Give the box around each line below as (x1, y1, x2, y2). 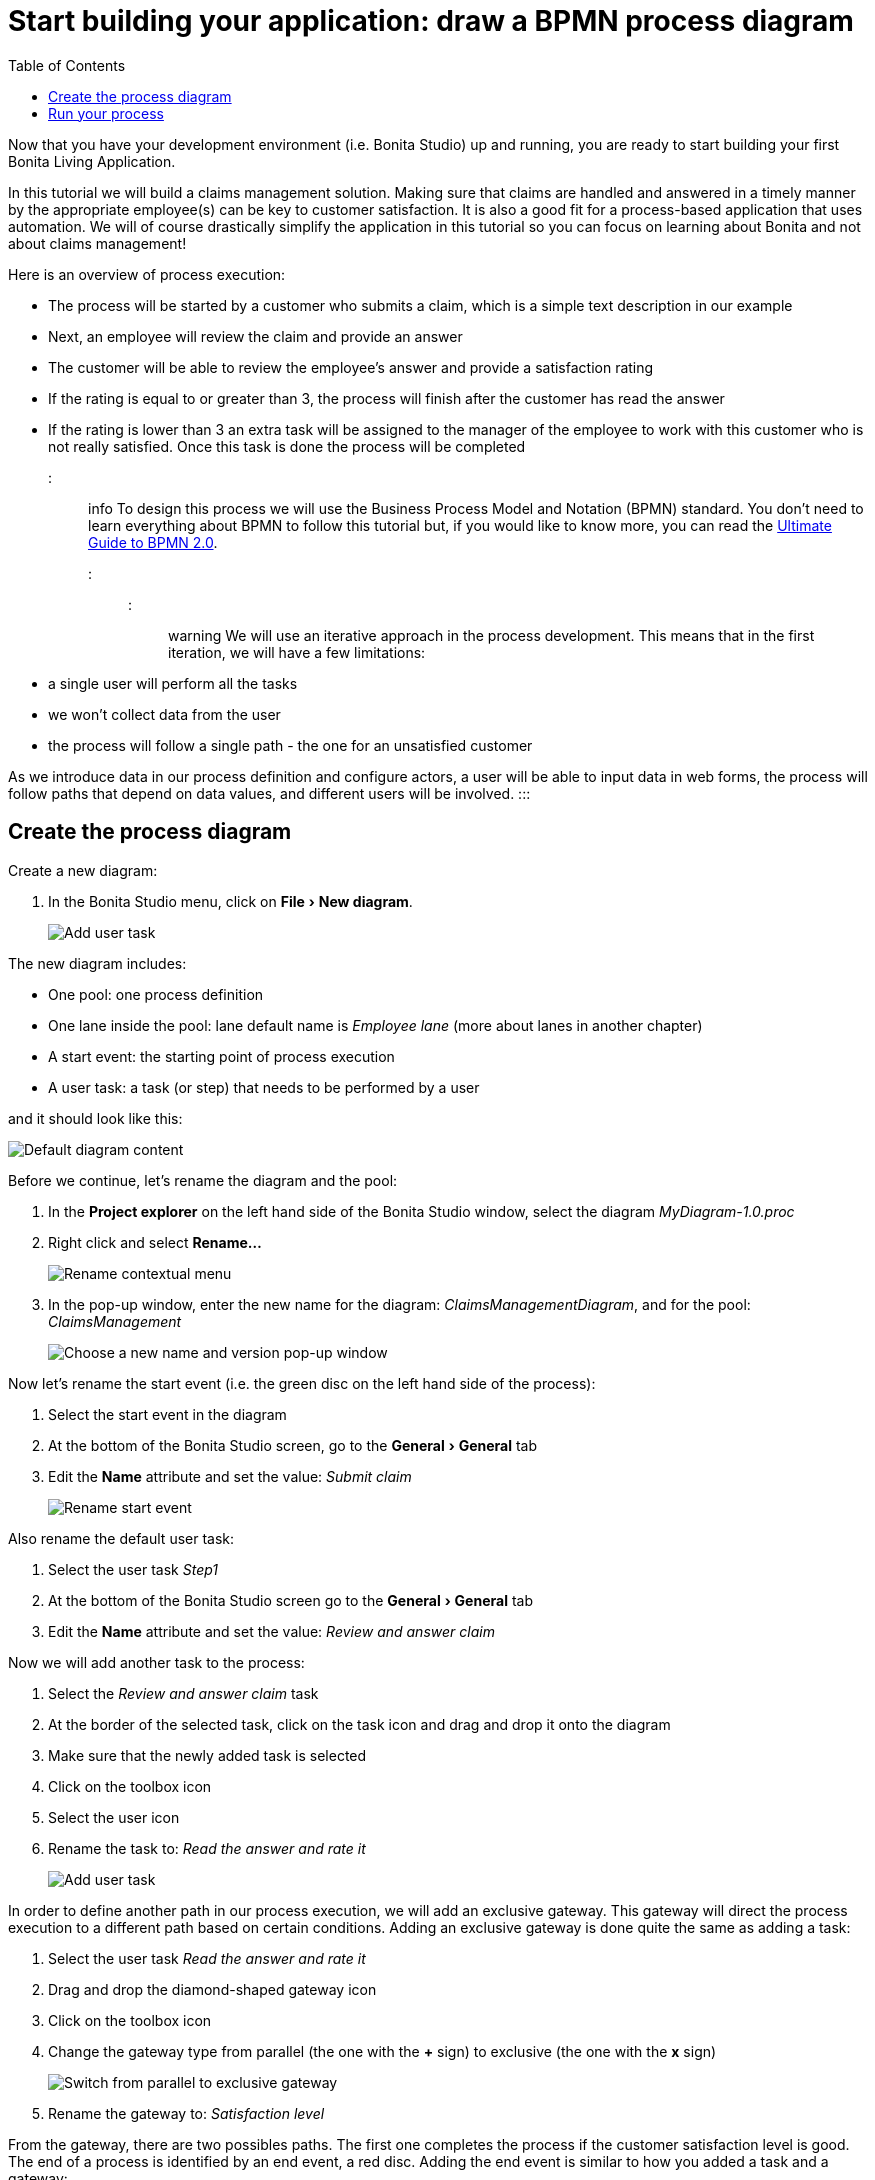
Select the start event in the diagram (48, 1405, 287, 1423)
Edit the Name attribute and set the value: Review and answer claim (48, 1622, 495, 1640)
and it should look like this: (8, 1109, 183, 1127)
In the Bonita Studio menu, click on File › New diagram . (48, 892, 413, 910)
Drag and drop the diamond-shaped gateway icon (48, 1980, 377, 1998)
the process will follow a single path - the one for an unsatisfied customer (48, 736, 533, 754)
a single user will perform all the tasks (48, 674, 298, 692)
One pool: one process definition (48, 985, 264, 1003)
